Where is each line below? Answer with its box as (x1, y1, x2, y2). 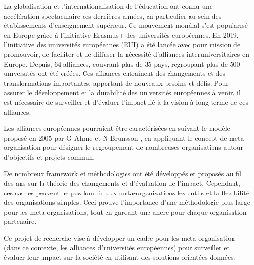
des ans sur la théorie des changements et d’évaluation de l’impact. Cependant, (4, 178, 240, 188)
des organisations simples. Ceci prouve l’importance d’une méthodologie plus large (4, 197, 250, 207)
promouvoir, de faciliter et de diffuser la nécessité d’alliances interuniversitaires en (4, 48, 249, 59)
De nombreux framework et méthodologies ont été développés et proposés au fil (4, 168, 241, 178)
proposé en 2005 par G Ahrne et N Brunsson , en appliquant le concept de (4, 132, 227, 143)
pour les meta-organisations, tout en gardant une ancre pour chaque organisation (4, 206, 247, 217)
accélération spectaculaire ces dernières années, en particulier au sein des (4, 10, 222, 21)
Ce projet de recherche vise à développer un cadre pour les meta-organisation (4, 233, 235, 243)
